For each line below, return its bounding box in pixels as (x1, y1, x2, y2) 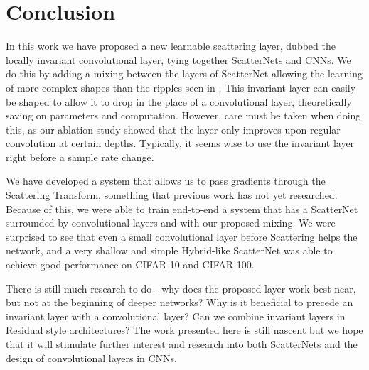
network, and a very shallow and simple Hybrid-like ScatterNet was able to (6, 243, 333, 258)
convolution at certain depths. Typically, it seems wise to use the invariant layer (6, 136, 355, 151)
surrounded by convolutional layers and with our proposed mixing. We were (6, 215, 336, 230)
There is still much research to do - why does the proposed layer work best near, (6, 281, 356, 295)
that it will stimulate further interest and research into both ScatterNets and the (6, 337, 358, 351)
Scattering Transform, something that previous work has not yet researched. (6, 187, 338, 202)
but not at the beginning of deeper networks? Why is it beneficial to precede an (6, 295, 353, 310)
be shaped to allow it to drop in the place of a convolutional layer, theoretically (6, 94, 352, 109)
